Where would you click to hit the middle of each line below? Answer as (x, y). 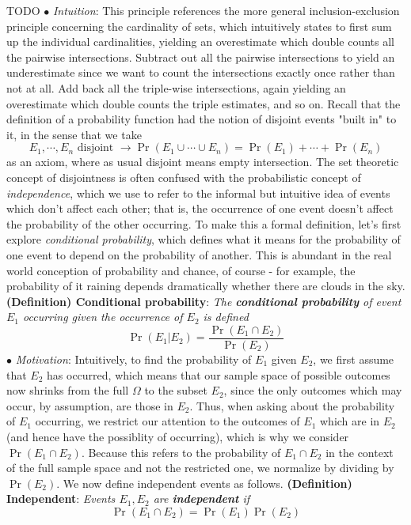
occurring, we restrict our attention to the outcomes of (167, 421)
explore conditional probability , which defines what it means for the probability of (204, 239)
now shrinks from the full (68, 390)
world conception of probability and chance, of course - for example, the (181, 270)
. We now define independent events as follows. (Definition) (204, 483)
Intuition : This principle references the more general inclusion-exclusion (226, 10)
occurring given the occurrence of (103, 317)
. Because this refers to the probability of (181, 452)
